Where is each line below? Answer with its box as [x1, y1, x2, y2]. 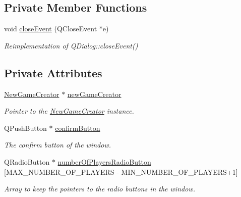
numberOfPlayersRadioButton [57, 156, 151, 167]
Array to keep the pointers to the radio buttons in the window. [4, 183, 195, 194]
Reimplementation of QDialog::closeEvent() [4, 40, 138, 51]
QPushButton [4, 122, 47, 133]
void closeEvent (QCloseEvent [4, 23, 97, 34]
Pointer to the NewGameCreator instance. [4, 106, 134, 116]
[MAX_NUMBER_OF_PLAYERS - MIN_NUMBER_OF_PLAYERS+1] [4, 166, 238, 177]
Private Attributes [4, 65, 102, 80]
